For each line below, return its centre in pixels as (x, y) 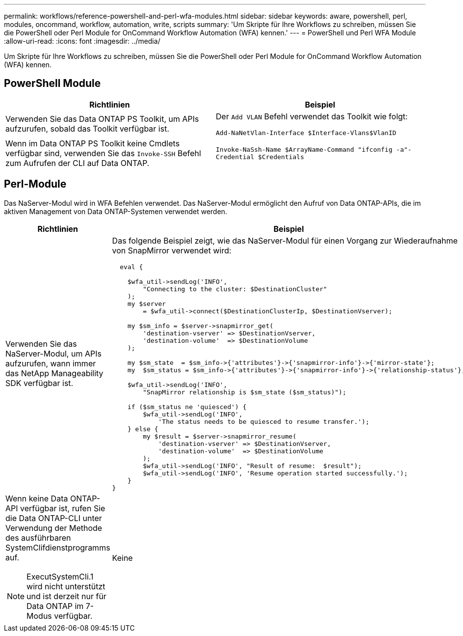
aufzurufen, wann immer (51, 364)
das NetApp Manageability (54, 373)
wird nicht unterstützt (66, 586)
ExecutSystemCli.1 (60, 576)
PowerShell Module (52, 83)
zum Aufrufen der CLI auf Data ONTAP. (77, 163)
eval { (131, 267)
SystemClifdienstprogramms (58, 547)
